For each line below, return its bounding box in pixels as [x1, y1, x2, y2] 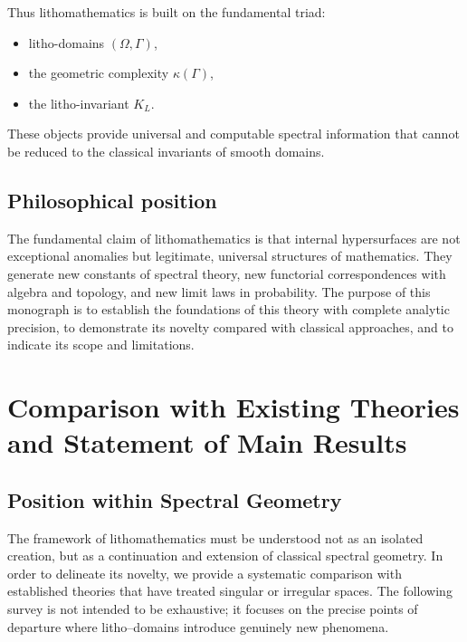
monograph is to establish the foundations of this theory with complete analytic [7, 300, 450, 319]
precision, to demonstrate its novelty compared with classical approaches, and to [7, 317, 453, 336]
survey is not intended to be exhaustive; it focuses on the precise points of [7, 599, 418, 618]
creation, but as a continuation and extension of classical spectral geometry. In [7, 546, 443, 565]
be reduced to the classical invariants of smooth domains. [7, 141, 325, 160]
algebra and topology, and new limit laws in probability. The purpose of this [7, 282, 431, 301]
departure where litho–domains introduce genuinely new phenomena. [7, 617, 389, 636]
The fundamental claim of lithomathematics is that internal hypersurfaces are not [7, 228, 461, 247]
